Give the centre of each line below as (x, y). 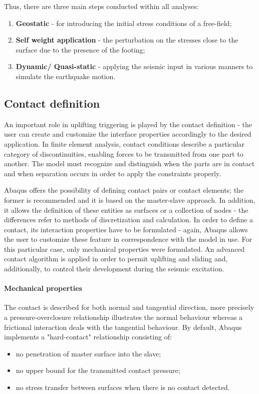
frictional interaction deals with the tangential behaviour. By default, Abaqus (123, 327)
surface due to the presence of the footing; (80, 49)
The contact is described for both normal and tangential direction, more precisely (129, 307)
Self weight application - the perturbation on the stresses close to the (127, 40)
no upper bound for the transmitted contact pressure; (98, 370)
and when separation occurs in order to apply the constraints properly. (113, 173)
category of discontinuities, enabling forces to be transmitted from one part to (124, 153)
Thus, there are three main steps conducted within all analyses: (101, 6)
